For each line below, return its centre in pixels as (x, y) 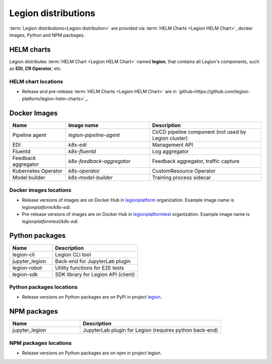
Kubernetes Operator (37, 171)
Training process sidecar (181, 177)
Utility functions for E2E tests (90, 268)
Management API (173, 144)
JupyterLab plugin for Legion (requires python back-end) (151, 330)
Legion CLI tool (73, 254)
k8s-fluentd (82, 151)
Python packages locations (44, 287)
